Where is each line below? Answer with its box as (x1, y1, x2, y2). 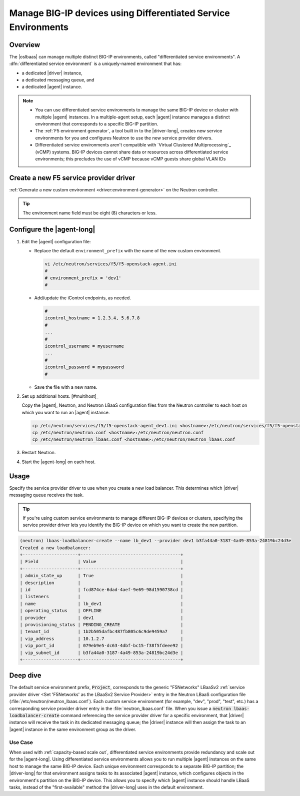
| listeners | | (19, 594, 183, 600)
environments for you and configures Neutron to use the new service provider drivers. (35, 135, 212, 141)
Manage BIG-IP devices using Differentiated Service (9, 7, 230, 18)
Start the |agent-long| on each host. (21, 459, 96, 465)
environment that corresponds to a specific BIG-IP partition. (35, 120, 158, 127)
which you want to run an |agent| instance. (21, 409, 110, 415)
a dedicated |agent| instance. (21, 84, 82, 90)
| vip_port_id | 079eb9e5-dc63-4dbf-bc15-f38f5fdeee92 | (19, 643, 183, 649)
